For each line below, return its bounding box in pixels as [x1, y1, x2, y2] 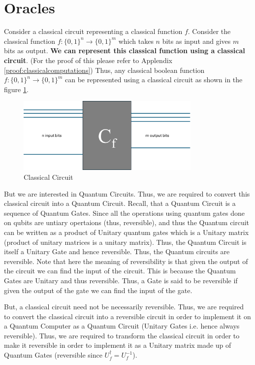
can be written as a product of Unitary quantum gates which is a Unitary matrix [4, 227, 249, 237]
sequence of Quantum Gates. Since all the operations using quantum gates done [4, 207, 245, 218]
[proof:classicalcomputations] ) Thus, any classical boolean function [4, 65, 205, 75]
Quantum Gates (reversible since [4, 350, 102, 360]
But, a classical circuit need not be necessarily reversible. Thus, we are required [4, 301, 244, 312]
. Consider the [188, 26, 231, 36]
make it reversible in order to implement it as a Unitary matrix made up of [4, 340, 231, 350]
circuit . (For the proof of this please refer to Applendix [4, 55, 172, 65]
